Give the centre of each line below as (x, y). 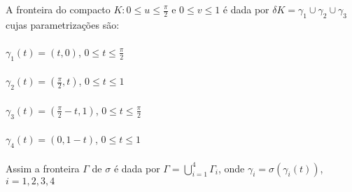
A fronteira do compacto (58, 9)
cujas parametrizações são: (63, 24)
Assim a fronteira (43, 168)
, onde (231, 168)
